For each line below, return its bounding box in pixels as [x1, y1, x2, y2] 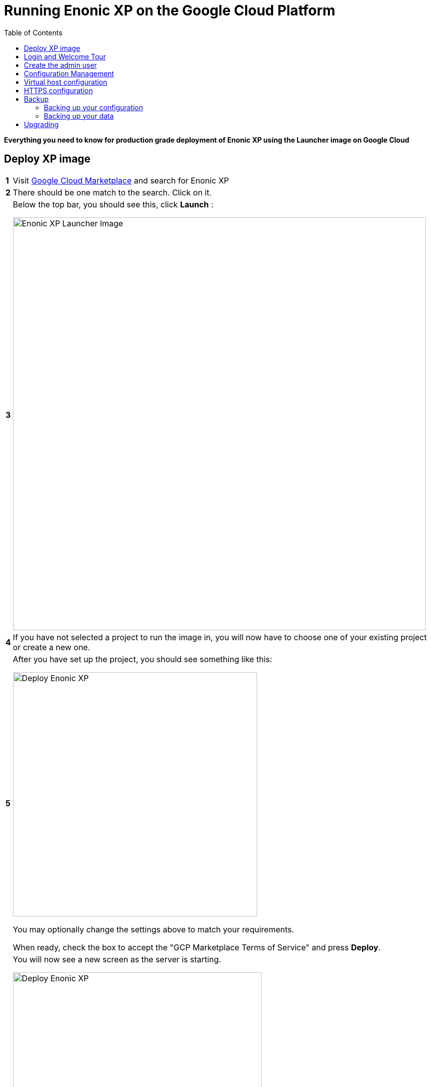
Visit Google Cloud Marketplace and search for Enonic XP [12, 175, 229, 185]
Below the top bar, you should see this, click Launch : [12, 199, 214, 209]
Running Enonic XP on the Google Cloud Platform [4, 2, 335, 19]
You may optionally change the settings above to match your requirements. [12, 924, 294, 934]
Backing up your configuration [44, 103, 144, 112]
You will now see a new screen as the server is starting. [12, 954, 221, 964]
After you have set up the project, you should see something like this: [12, 654, 273, 664]
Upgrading [24, 120, 59, 129]
